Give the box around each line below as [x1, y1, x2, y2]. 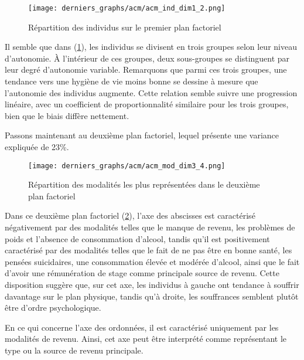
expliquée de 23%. [5, 141, 69, 152]
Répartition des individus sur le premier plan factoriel [28, 21, 221, 33]
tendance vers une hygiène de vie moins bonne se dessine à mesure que [5, 75, 258, 87]
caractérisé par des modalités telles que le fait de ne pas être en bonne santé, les [5, 244, 292, 256]
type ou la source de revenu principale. [5, 344, 144, 356]
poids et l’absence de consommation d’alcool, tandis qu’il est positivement [5, 232, 270, 244]
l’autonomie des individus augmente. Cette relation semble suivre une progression [5, 86, 298, 99]
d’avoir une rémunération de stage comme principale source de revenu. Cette [5, 267, 279, 279]
